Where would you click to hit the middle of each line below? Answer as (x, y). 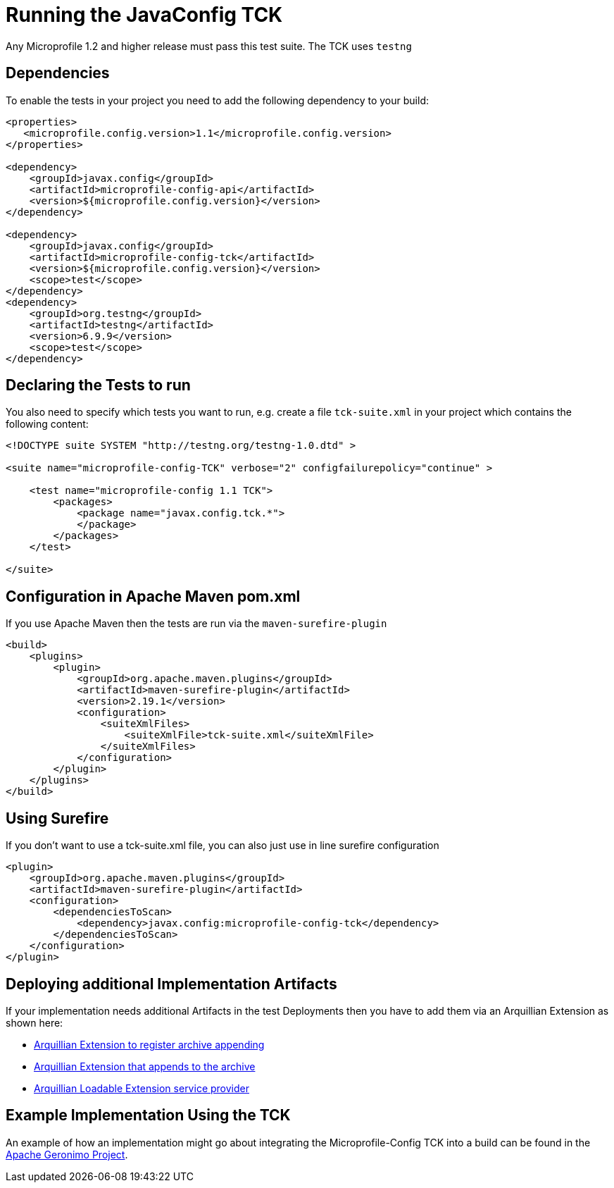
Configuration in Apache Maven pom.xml (153, 596)
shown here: (35, 1022)
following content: (47, 424)
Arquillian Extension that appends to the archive (145, 1066)
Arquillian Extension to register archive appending (149, 1044)
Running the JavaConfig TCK (144, 15)
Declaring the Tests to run (98, 385)
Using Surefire (57, 818)
